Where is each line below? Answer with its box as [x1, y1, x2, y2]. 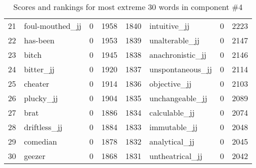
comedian [24, 136, 57, 147]
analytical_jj [149, 136, 194, 147]
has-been [24, 34, 54, 46]
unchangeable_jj [149, 92, 207, 104]
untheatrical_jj [149, 150, 202, 162]
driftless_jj [24, 121, 62, 133]
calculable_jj [149, 107, 195, 118]
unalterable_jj [149, 34, 199, 46]
